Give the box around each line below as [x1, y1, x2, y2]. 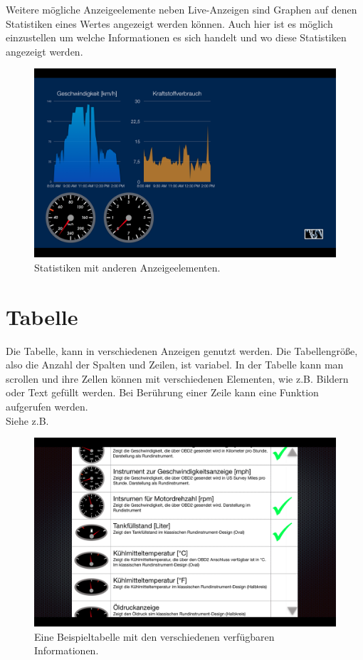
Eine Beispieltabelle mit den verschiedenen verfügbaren [34, 629, 275, 644]
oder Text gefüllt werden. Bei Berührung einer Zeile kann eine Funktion [6, 385, 319, 400]
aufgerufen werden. [6, 399, 88, 414]
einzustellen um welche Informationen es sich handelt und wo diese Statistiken [6, 30, 347, 45]
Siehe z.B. [6, 413, 49, 428]
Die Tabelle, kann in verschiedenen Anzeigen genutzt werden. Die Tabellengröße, [6, 343, 358, 358]
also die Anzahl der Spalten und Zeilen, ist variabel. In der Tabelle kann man [6, 357, 344, 372]
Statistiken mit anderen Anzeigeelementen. [34, 259, 221, 274]
